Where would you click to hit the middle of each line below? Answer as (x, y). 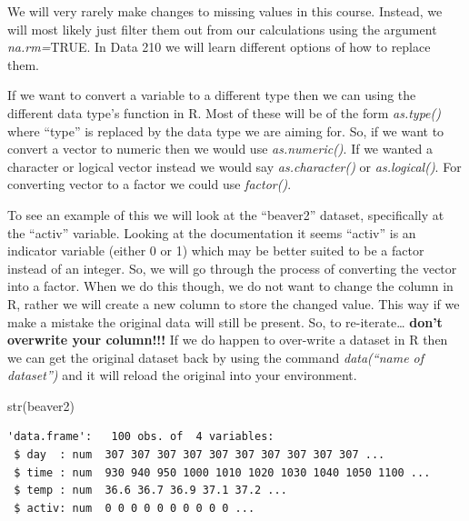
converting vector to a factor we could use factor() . (150, 184)
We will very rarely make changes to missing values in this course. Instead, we (225, 11)
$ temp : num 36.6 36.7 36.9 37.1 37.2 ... (150, 491)
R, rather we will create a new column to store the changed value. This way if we (234, 303)
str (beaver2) (41, 405)
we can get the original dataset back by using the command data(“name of (216, 357)
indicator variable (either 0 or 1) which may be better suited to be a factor (216, 250)
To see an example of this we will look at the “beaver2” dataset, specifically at (226, 214)
